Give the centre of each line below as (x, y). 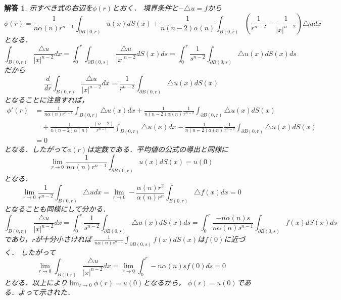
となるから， (164, 282)
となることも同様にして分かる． (57, 209)
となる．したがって (36, 149)
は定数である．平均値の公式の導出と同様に (158, 149)
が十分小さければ (63, 239)
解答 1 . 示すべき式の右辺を (48, 8)
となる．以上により (36, 282)
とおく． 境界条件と (145, 8)
